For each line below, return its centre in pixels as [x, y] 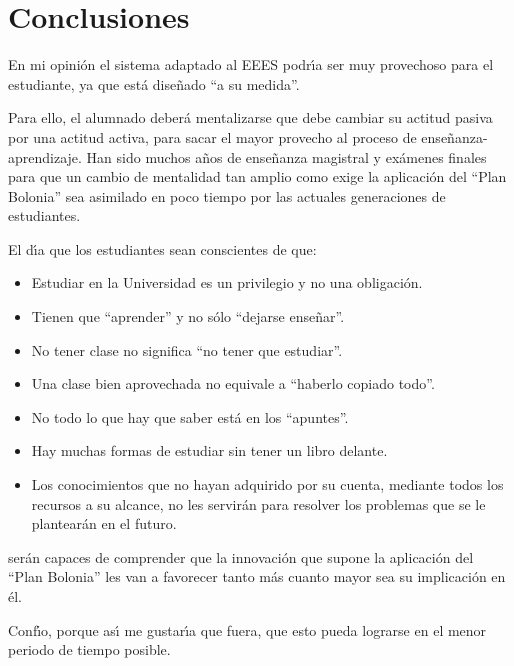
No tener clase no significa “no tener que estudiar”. [187, 349]
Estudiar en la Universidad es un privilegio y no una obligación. [227, 282]
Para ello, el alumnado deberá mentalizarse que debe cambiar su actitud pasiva [250, 117]
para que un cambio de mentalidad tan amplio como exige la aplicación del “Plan [257, 176]
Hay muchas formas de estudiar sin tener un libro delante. [209, 450]
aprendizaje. [45, 156]
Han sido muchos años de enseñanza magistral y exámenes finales [286, 156]
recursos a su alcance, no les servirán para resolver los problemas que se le [258, 503]
